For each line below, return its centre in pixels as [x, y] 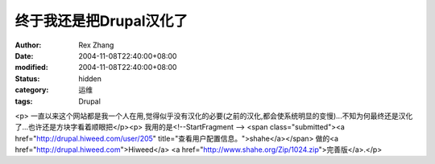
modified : [31, 68]
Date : [24, 55]
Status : [27, 78]
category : [32, 90]
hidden [90, 78]
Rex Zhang [96, 45]
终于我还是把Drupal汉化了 [101, 21]
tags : [24, 101]
